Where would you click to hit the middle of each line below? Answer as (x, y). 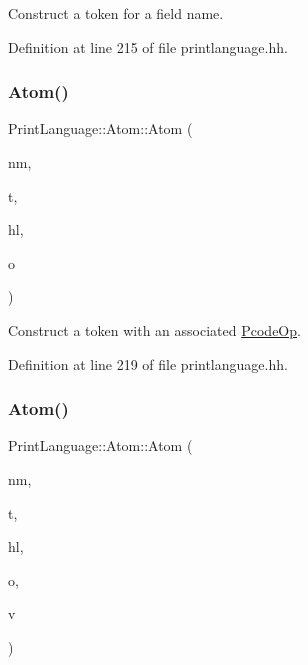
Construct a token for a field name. (116, 13)
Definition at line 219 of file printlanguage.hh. (148, 363)
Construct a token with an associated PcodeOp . (154, 329)
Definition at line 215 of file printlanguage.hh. (148, 46)
